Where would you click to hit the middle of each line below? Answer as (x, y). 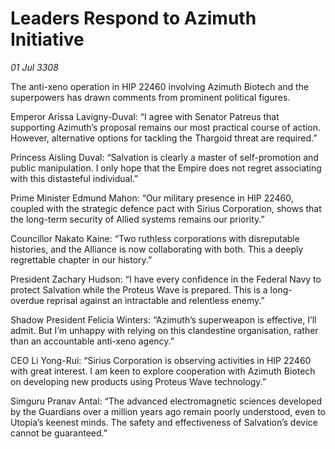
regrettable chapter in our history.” (81, 259)
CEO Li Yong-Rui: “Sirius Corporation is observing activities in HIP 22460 (161, 360)
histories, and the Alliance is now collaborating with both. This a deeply (157, 249)
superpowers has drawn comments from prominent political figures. (150, 97)
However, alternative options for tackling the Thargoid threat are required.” (164, 138)
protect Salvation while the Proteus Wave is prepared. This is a (139, 289)
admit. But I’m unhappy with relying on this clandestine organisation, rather (164, 330)
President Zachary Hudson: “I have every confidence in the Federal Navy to (166, 279)
